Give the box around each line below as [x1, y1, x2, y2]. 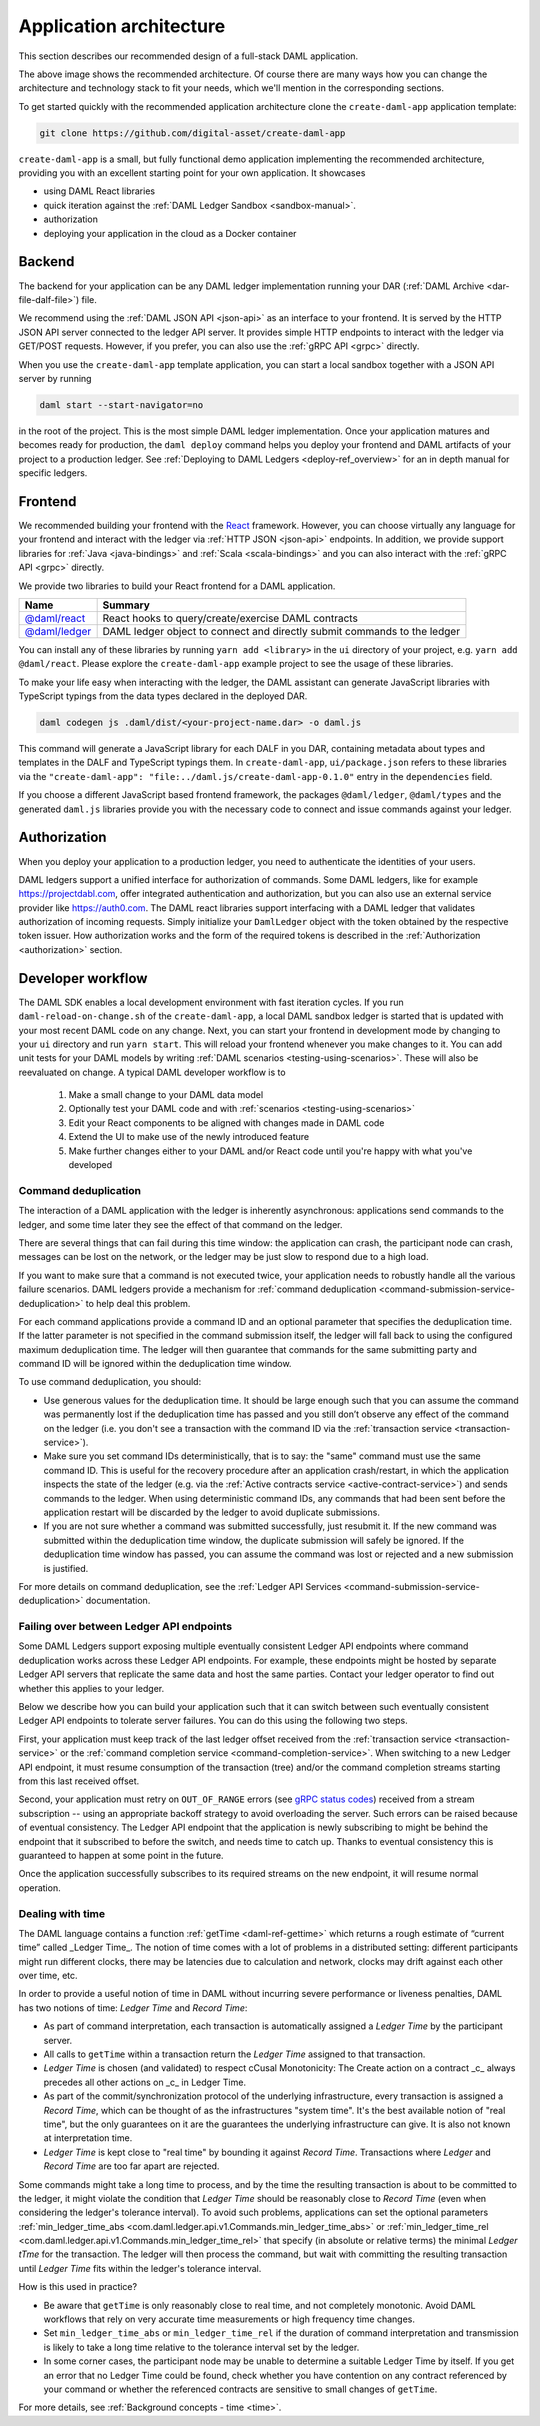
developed [68, 1159, 113, 1171]
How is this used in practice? [18, 2281, 138, 2293]
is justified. [43, 1562, 89, 1574]
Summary [102, 598, 150, 612]
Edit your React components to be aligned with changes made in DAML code [68, 1116, 385, 1129]
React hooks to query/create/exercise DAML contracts [102, 611, 359, 625]
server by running [18, 372, 92, 384]
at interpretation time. [43, 2132, 133, 2144]
